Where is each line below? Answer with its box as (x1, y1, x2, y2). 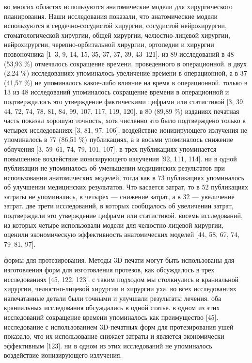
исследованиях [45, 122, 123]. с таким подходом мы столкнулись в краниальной (4, 274, 239, 284)
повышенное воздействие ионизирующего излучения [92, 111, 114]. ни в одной (4, 153, 237, 163)
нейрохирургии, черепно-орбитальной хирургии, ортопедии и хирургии (4, 39, 214, 49)
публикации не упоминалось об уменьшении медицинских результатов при (4, 163, 225, 173)
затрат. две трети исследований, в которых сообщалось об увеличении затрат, (4, 201, 234, 211)
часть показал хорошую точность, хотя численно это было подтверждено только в (4, 115, 246, 126)
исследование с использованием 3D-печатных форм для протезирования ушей (4, 321, 234, 331)
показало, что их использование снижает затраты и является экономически (4, 331, 224, 341)
